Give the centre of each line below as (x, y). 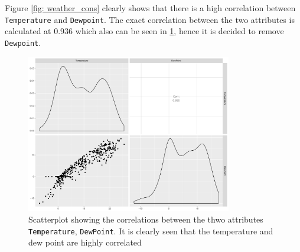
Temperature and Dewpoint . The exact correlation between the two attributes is (150, 19)
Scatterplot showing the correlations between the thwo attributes (146, 219)
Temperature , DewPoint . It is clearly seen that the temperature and (151, 231)
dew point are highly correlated (85, 242)
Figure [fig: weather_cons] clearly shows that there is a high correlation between (150, 8)
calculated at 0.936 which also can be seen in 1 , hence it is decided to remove (144, 31)
